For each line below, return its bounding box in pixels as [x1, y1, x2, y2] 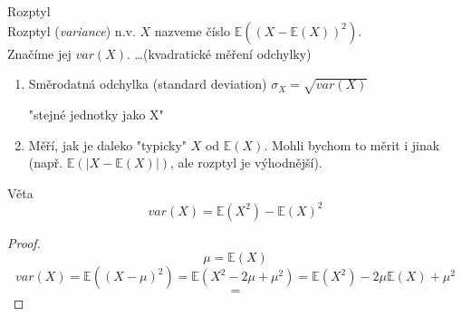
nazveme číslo [154, 21, 231, 40]
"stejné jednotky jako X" [28, 104, 164, 123]
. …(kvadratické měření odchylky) [127, 43, 312, 62]
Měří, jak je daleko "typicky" [28, 135, 188, 154]
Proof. [7, 233, 41, 252]
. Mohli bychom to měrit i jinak [264, 135, 440, 154]
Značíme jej [7, 43, 72, 62]
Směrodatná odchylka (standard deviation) [28, 74, 267, 93]
